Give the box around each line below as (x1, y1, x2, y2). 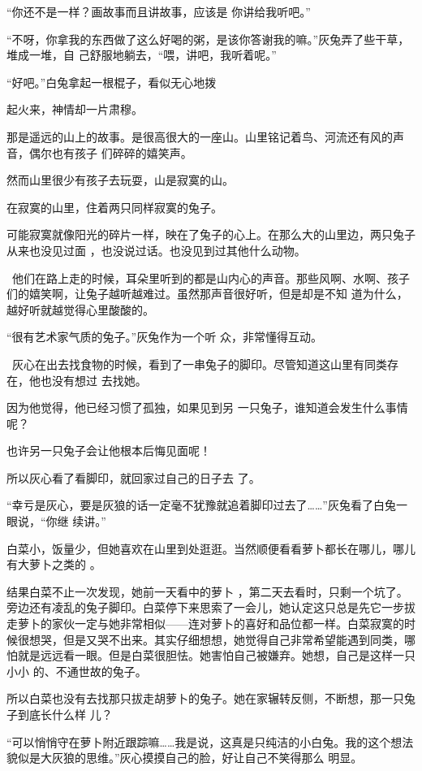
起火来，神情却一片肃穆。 (6, 101, 143, 118)
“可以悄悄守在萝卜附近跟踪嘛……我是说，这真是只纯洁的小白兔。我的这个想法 (6, 733, 414, 750)
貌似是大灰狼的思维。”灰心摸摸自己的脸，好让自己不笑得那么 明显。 (6, 749, 363, 766)
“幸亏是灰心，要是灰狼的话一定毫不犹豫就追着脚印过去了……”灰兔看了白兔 (6, 496, 396, 513)
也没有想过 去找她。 (40, 371, 147, 388)
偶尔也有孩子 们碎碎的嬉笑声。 (28, 144, 192, 161)
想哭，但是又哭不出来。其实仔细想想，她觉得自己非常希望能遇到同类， (28, 630, 404, 648)
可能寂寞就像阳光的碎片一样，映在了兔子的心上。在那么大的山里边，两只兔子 (6, 226, 416, 243)
